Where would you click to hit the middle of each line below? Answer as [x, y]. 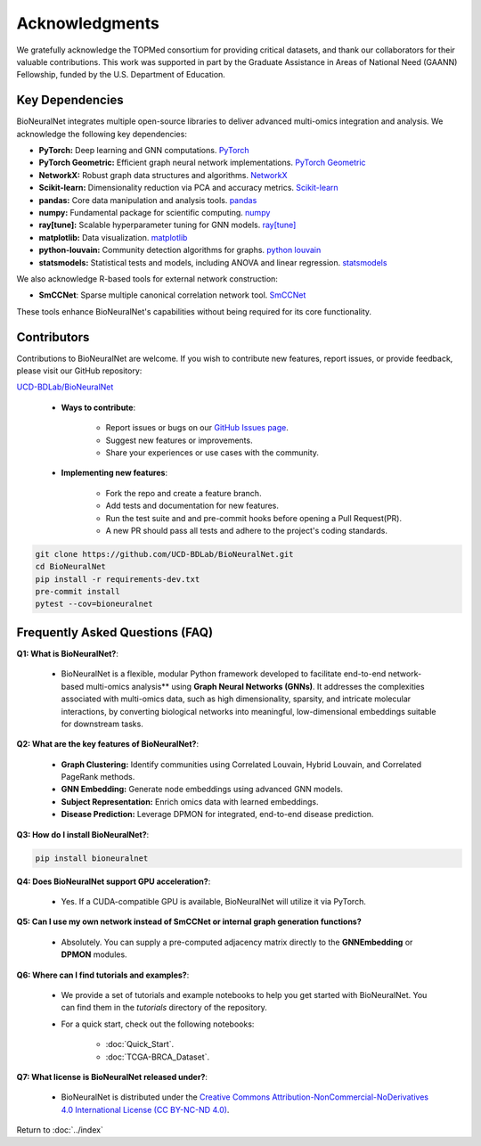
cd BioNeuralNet [71, 567]
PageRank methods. [98, 777]
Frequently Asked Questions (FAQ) [115, 632]
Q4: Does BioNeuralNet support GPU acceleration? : [114, 881]
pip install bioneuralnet [92, 858]
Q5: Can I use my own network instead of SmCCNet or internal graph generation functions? [189, 921]
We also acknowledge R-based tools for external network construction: [147, 278]
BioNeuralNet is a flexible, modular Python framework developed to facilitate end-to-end [224, 674]
